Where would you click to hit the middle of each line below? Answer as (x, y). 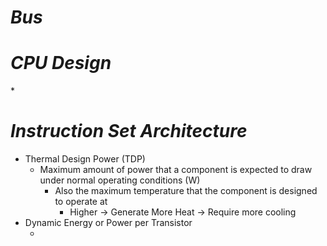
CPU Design (61, 63)
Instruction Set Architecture (129, 131)
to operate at (81, 202)
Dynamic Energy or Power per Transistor (108, 223)
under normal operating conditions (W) (120, 180)
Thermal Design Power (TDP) (85, 159)
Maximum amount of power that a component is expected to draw (176, 170)
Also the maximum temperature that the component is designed (186, 191)
